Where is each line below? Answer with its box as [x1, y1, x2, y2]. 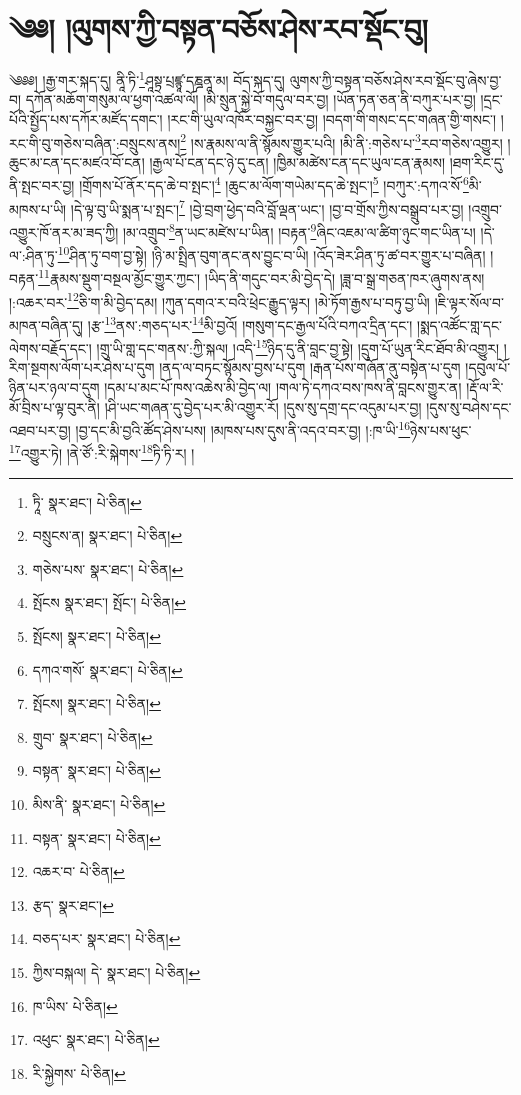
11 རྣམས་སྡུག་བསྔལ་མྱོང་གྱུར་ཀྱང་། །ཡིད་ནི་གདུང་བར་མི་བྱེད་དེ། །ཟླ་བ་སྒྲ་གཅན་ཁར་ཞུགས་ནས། [38, 265, 485, 289]
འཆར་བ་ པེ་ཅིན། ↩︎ [32, 861, 125, 882]
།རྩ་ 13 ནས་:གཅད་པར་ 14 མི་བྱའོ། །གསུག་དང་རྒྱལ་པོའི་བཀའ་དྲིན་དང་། [87, 311, 413, 335]
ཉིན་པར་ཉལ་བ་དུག [9, 377, 100, 397]
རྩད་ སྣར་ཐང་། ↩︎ [32, 894, 114, 915]
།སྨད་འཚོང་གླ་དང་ [417, 314, 502, 335]
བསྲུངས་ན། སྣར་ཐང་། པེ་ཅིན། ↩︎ [32, 525, 183, 546]
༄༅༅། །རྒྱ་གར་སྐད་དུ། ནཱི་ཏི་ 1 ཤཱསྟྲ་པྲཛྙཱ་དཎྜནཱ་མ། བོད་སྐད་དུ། [9, 67, 285, 90]
